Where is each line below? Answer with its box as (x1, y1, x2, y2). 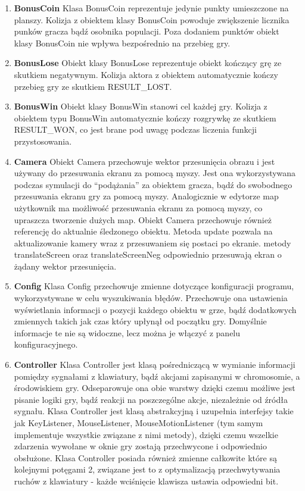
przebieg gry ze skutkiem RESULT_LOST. (14, 80, 172, 92)
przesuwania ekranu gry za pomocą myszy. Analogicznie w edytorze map (14, 190, 279, 202)
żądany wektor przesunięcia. (14, 259, 117, 272)
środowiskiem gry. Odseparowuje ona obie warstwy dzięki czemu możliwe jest (14, 381, 295, 394)
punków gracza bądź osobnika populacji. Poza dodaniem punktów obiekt (14, 25, 279, 37)
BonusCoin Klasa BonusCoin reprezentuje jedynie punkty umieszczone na (14, 2, 289, 14)
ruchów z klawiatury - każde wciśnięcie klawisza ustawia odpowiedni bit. (14, 474, 279, 487)
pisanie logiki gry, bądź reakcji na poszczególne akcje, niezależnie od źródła (14, 393, 288, 405)
